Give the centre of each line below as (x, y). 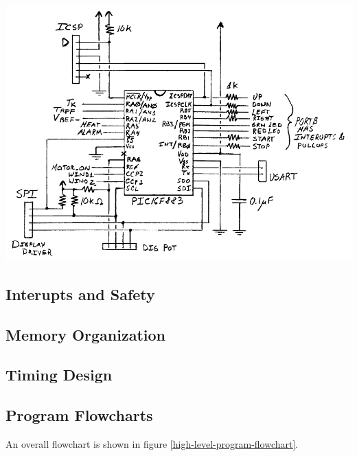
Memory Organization (86, 334)
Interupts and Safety (80, 294)
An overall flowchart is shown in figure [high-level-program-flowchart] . (152, 443)
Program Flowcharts (79, 415)
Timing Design (59, 375)
